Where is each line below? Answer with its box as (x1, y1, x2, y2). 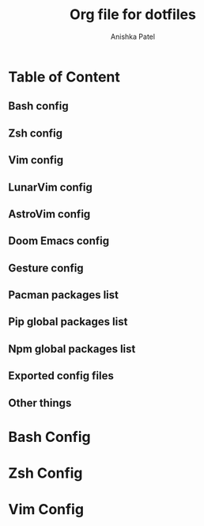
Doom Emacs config (8, 234, 110, 248)
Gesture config (8, 261, 85, 275)
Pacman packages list (8, 288, 119, 302)
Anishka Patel (110, 32, 156, 41)
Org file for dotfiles (70, 6, 196, 24)
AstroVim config (8, 207, 91, 221)
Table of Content (8, 67, 121, 86)
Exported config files (8, 369, 115, 382)
